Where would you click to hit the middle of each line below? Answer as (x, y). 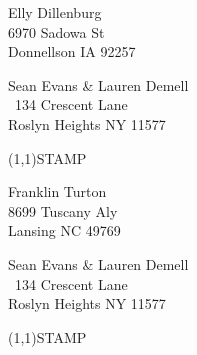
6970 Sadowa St (56, 31)
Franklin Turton (57, 191)
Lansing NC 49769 (64, 230)
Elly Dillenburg (55, 12)
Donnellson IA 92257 (72, 51)
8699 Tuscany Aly (63, 210)
